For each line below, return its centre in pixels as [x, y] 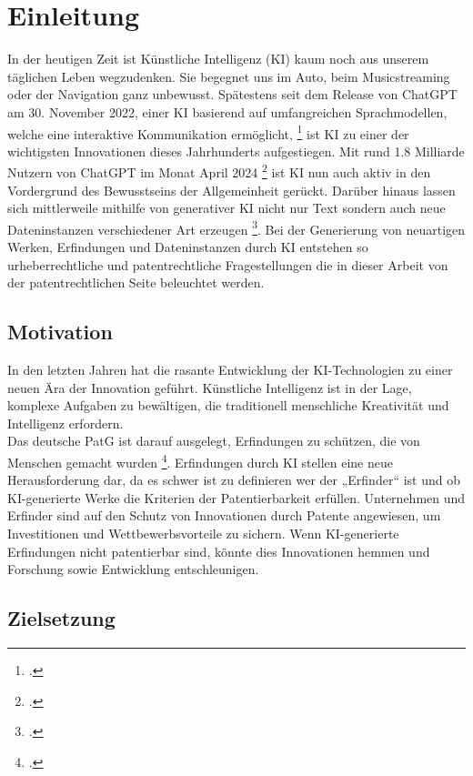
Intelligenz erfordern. [65, 423]
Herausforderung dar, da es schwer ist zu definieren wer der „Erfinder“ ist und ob [234, 480]
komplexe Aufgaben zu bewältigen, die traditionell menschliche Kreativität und [228, 405]
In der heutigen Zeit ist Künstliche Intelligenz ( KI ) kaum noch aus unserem [218, 59]
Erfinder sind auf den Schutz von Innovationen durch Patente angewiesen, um [224, 515]
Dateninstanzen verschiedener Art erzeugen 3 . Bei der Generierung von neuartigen [236, 227]
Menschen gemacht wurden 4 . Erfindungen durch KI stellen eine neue [200, 460]
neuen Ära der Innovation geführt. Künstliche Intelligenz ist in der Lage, [210, 387]
